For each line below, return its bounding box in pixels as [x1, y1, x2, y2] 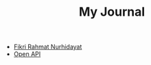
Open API [13, 50, 41, 58]
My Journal [78, 4, 146, 20]
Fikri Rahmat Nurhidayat [13, 42, 82, 51]
